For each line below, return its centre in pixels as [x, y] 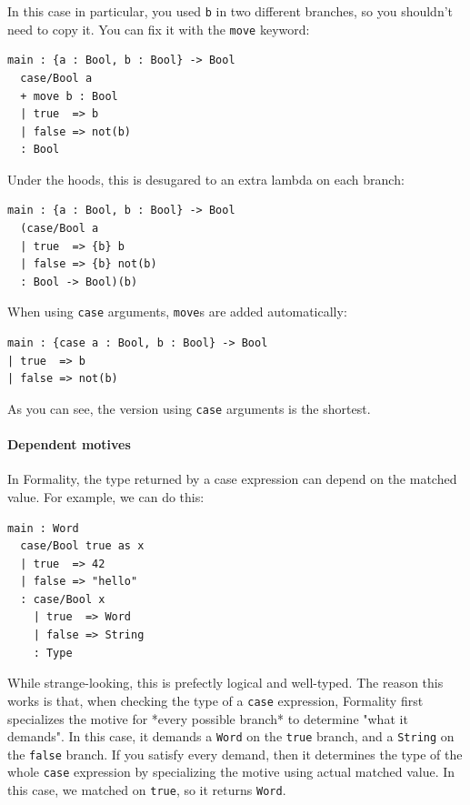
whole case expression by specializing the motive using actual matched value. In [231, 772]
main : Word [43, 528]
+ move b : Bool [69, 96]
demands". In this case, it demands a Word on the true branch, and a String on [231, 736]
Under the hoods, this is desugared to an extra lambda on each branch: [206, 179]
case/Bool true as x [82, 546]
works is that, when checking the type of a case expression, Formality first [215, 700]
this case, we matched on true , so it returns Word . [147, 790]
